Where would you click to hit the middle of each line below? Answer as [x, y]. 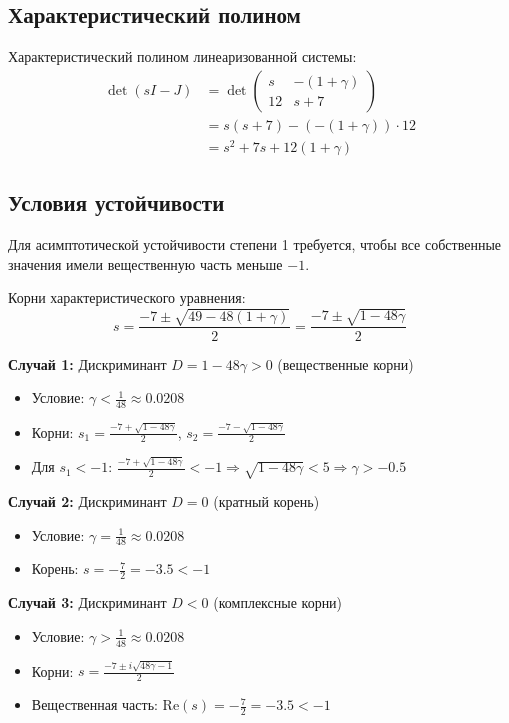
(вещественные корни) [345, 363]
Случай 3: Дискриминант [87, 602]
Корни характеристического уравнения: [127, 297]
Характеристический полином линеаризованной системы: [182, 56]
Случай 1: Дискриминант [87, 363]
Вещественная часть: [94, 704]
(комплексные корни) [278, 602]
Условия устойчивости [116, 202]
